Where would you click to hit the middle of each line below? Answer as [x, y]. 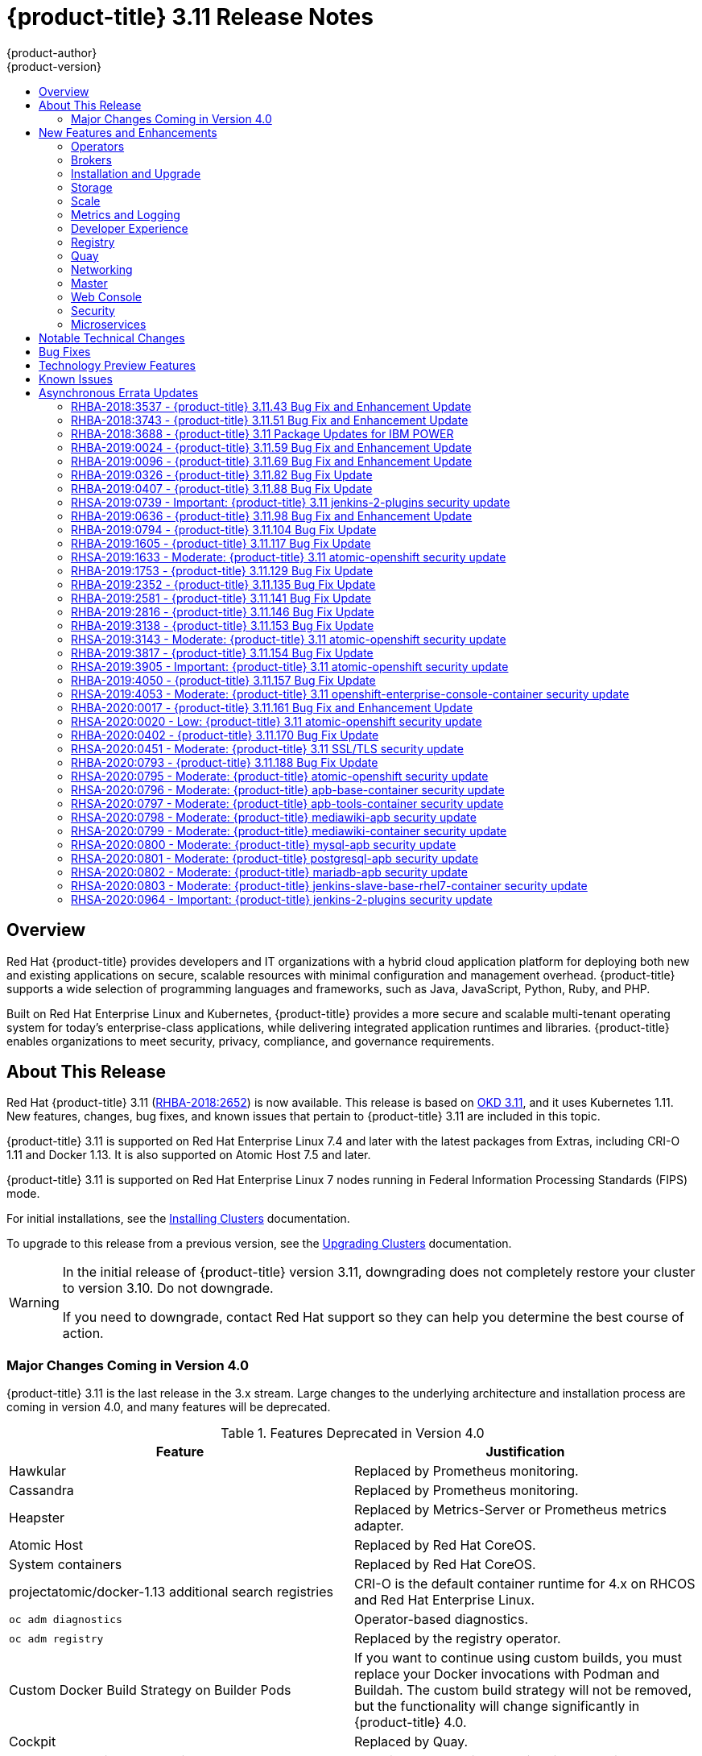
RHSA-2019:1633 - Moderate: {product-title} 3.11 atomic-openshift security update [289, 557]
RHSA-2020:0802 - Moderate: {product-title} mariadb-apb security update [269, 872]
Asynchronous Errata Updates [119, 392]
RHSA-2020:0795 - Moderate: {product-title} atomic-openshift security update [280, 776]
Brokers [91, 159]
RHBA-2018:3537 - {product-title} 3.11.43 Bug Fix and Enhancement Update [271, 406]
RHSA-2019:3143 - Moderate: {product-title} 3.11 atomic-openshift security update [289, 639]
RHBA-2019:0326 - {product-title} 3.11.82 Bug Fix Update [222, 474]
